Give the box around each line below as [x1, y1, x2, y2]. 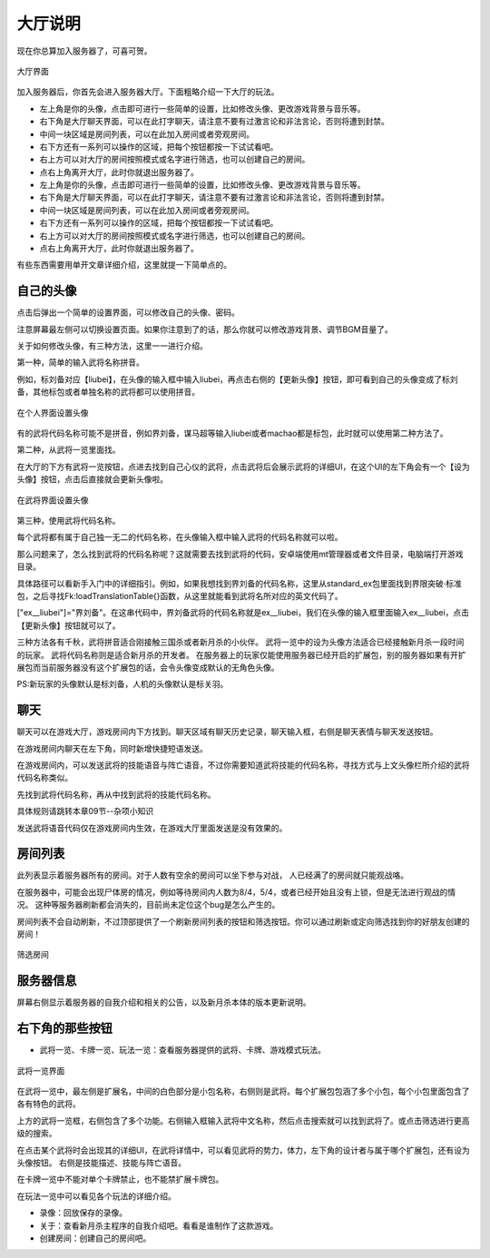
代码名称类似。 [16, 772, 73, 783]
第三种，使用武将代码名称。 [16, 516, 121, 526]
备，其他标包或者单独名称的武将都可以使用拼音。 [16, 387, 200, 398]
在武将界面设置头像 [16, 495, 89, 506]
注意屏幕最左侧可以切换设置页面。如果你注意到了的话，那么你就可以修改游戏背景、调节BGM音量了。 [16, 323, 394, 335]
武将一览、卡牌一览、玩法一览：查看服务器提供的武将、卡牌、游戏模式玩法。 [39, 1045, 326, 1056]
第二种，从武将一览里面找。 [16, 445, 121, 456]
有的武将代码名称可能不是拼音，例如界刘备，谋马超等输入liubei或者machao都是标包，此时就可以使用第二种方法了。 [16, 428, 448, 439]
